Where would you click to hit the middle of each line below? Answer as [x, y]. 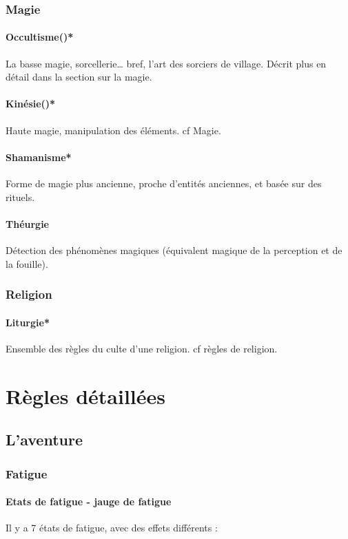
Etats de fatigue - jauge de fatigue [89, 501]
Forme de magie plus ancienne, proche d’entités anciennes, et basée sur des [164, 183]
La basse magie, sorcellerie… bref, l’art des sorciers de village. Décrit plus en [166, 63]
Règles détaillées [85, 395]
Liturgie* [28, 322]
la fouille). [27, 263]
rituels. [20, 197]
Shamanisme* [39, 157]
